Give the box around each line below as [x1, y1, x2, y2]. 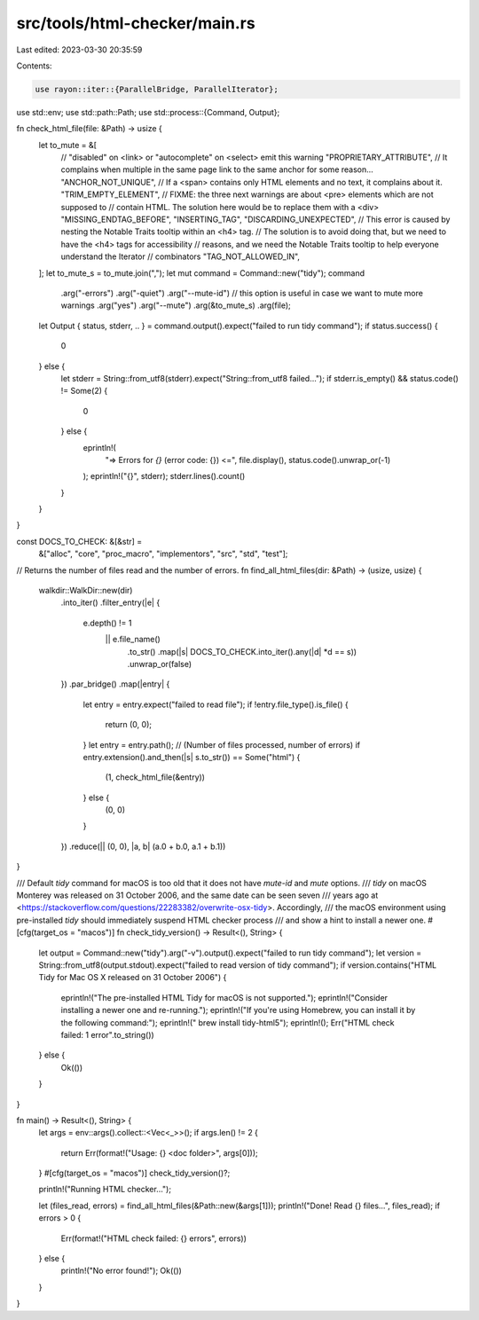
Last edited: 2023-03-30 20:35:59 [16, 44, 143, 55]
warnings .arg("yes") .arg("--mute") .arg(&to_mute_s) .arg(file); [60, 300, 292, 310]
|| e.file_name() [105, 634, 161, 645]
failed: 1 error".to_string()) [60, 1029, 154, 1040]
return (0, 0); [105, 719, 153, 730]
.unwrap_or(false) [127, 658, 192, 669]
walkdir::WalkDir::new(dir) [38, 585, 133, 596]
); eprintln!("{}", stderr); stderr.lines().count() [82, 471, 246, 482]
